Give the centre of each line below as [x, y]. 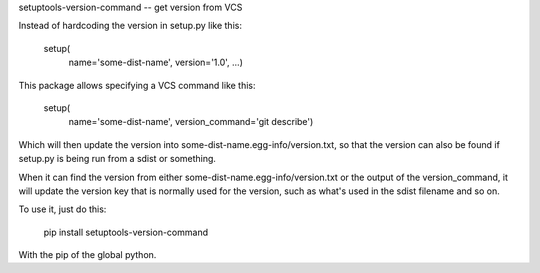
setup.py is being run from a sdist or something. [117, 159]
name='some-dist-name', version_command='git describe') [191, 122]
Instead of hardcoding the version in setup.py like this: [130, 26]
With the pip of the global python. [87, 255]
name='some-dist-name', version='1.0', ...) [156, 62]
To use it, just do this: [62, 209]
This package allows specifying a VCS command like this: [137, 85]
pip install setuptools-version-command [126, 232]
